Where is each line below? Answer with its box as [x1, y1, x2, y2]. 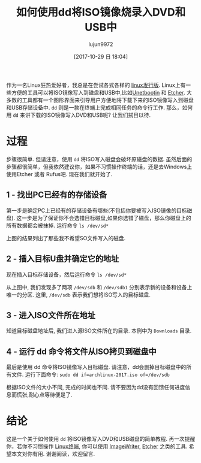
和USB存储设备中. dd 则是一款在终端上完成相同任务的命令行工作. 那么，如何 [6, 104, 193, 111]
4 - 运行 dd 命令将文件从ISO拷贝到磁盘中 [6, 346, 157, 356]
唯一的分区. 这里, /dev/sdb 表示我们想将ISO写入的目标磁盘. [6, 291, 151, 298]
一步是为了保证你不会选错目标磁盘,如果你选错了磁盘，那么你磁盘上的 [22, 214, 192, 222]
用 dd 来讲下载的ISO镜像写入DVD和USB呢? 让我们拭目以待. [6, 111, 151, 119]
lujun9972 [88, 40, 113, 48]
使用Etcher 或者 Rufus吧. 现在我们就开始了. [6, 170, 113, 177]
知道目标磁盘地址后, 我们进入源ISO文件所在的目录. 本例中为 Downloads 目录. [6, 327, 192, 334]
